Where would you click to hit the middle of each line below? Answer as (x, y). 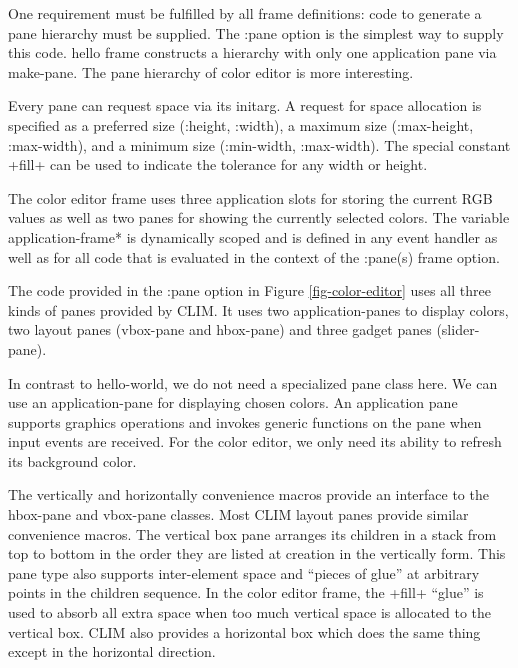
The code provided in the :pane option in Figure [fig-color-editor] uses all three (249, 290)
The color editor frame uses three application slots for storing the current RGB (250, 197)
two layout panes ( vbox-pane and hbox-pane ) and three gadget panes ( (225, 329)
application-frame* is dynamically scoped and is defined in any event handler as (253, 236)
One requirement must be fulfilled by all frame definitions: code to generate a (245, 13)
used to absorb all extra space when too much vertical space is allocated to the (250, 612)
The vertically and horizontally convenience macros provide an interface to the (248, 494)
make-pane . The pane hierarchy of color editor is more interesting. (211, 71)
